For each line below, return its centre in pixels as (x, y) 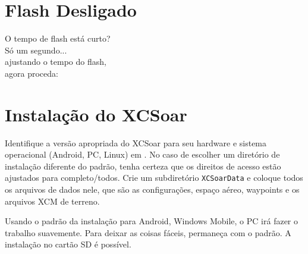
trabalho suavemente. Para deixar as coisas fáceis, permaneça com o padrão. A (148, 232)
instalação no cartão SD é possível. (68, 244)
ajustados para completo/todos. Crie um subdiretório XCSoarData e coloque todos (154, 178)
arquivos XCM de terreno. (52, 201)
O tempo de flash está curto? (58, 38)
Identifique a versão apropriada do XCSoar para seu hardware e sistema (136, 142)
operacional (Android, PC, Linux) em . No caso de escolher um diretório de (142, 154)
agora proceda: (32, 73)
